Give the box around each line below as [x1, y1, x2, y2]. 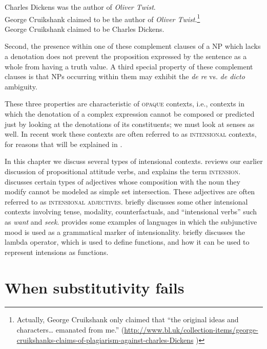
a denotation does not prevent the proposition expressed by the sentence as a [5, 51, 247, 62]
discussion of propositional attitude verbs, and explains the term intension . [5, 166, 241, 176]
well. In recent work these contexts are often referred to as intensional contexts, [5, 128, 257, 139]
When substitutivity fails [5, 277, 184, 298]
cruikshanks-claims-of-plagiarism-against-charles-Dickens [16, 334, 194, 345]
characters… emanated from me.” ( [16, 324, 125, 335]
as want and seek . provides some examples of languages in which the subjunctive [5, 216, 257, 227]
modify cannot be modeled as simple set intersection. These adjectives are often [5, 186, 255, 197]
